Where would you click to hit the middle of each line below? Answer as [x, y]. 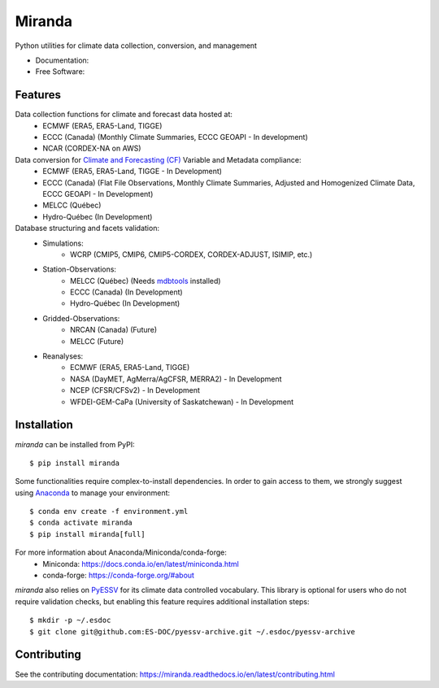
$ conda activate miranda [81, 523]
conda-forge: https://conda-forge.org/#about [119, 575]
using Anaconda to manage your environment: [93, 493]
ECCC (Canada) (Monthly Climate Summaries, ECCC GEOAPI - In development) [175, 137]
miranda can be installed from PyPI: [75, 444]
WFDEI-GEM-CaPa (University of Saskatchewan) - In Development [182, 402]
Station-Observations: [80, 269]
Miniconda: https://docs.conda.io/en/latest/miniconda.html [141, 564]
